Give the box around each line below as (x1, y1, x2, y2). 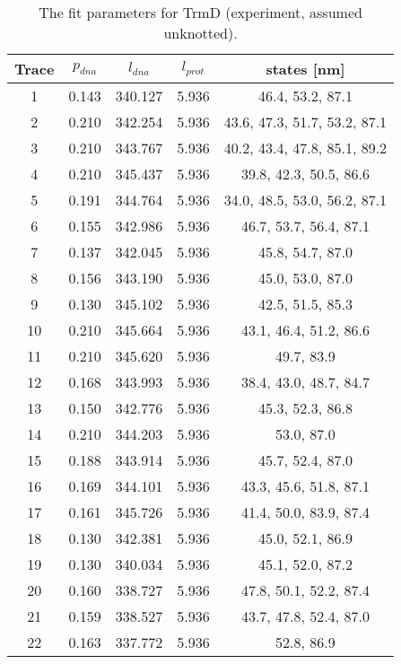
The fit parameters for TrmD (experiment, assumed (39, 2, 362, 22)
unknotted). (163, 22, 238, 43)
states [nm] (266, 58, 345, 79)
